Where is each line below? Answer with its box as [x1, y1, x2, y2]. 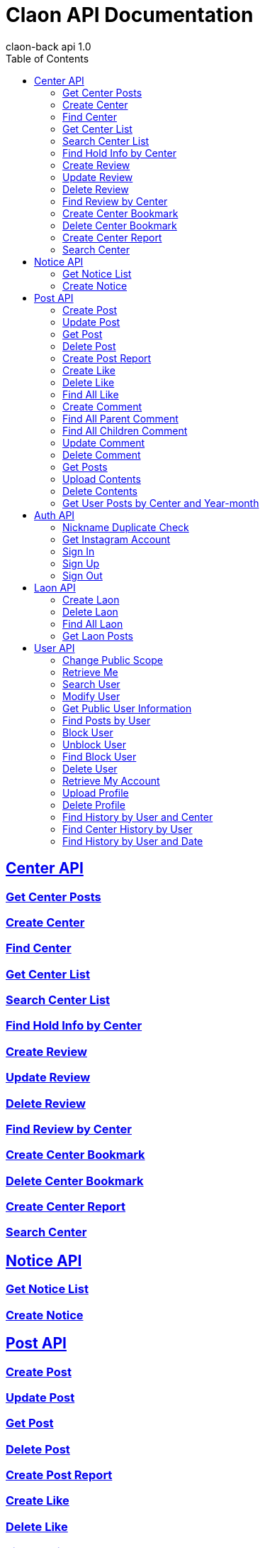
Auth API [34, 508, 75, 521]
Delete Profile [62, 798, 125, 811]
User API [34, 641, 75, 654]
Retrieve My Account [62, 774, 160, 787]
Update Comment [62, 436, 145, 449]
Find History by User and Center [62, 810, 213, 823]
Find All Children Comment [62, 424, 188, 437]
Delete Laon [62, 605, 118, 618]
